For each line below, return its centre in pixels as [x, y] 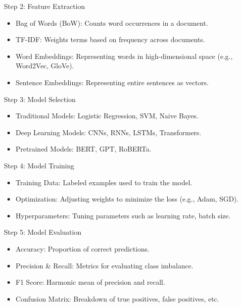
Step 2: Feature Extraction [45, 6]
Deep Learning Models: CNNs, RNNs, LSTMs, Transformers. [108, 132]
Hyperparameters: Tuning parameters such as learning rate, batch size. [123, 215]
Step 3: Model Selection [40, 99]
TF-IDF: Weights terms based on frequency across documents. [110, 39]
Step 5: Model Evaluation [43, 232]
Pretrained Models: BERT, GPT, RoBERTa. [83, 149]
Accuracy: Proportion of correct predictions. [82, 248]
